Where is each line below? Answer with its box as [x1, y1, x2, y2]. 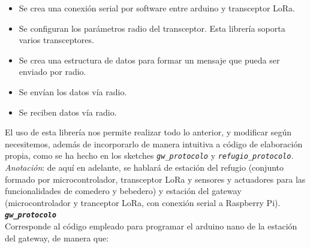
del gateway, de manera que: [5, 231, 109, 244]
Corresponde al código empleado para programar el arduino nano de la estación [5, 220, 297, 232]
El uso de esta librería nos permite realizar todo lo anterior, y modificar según [5, 126, 291, 138]
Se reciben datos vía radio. [19, 105, 117, 118]
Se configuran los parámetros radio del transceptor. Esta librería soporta [19, 22, 285, 34]
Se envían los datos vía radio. [19, 85, 127, 98]
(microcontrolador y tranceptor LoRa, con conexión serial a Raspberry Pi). [5, 196, 281, 208]
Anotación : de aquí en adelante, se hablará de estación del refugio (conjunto [5, 161, 284, 173]
